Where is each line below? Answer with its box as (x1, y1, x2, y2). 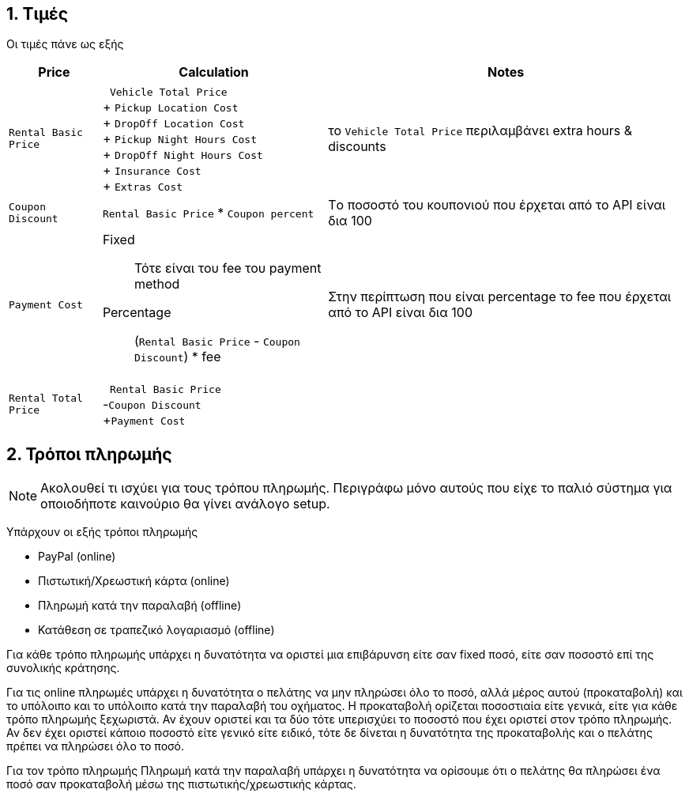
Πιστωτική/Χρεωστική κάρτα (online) (38, 574, 230, 588)
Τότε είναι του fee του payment (134, 260, 322, 277)
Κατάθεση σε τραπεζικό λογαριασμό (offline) (38, 623, 275, 637)
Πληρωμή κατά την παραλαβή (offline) (38, 599, 242, 613)
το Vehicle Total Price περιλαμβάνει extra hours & (328, 123, 632, 139)
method (134, 276, 180, 293)
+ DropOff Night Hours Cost (102, 146, 263, 163)
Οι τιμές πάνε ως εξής (6, 37, 124, 51)
